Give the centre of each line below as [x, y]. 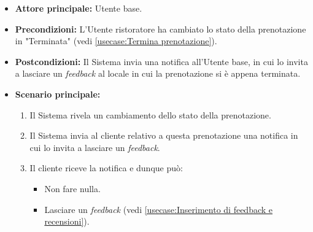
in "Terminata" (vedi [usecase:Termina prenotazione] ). [116, 41]
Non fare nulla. [72, 188]
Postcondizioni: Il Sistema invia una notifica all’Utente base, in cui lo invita [161, 61]
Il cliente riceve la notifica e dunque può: [106, 168]
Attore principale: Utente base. [79, 8]
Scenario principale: [58, 94]
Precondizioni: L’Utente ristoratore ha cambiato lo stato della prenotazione [160, 29]
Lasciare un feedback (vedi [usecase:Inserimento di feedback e [159, 209]
